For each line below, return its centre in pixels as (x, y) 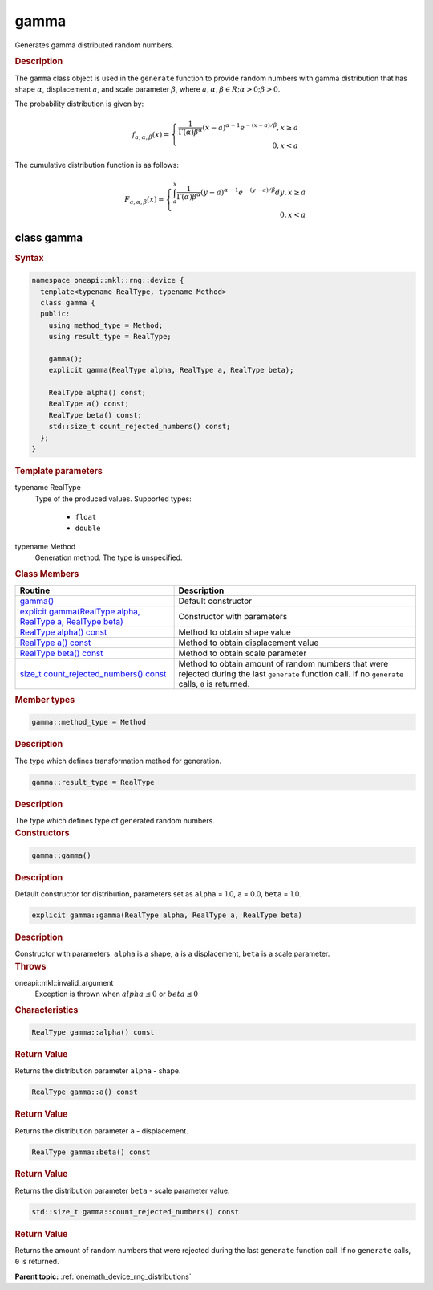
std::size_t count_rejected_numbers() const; (140, 427)
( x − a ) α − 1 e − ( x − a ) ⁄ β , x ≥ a (250, 127)
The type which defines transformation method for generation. (118, 761)
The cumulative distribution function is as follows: (97, 165)
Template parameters (59, 471)
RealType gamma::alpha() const (93, 1033)
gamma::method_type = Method (89, 722)
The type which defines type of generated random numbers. (115, 820)
